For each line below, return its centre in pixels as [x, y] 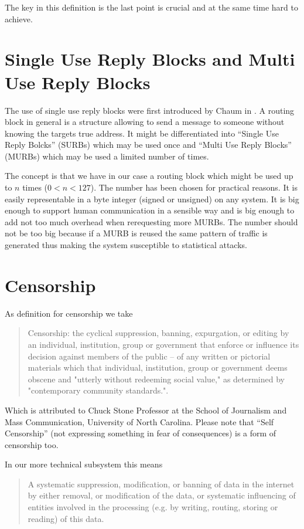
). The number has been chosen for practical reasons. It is [194, 187]
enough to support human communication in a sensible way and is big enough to [150, 210]
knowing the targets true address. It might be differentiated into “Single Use [142, 133]
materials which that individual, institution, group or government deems [158, 367]
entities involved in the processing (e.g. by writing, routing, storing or [153, 507]
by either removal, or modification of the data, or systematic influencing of [162, 495]
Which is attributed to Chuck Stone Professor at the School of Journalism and [146, 410]
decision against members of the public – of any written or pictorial [149, 356]
